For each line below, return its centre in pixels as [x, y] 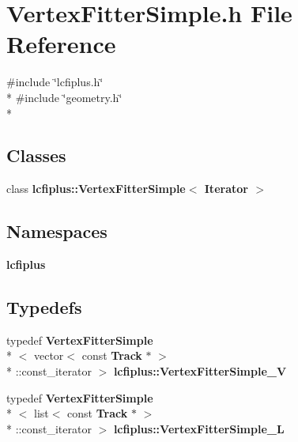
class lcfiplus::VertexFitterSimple [96, 189]
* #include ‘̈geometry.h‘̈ [64, 97]
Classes [36, 155]
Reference [61, 44]
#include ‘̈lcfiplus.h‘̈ [55, 82]
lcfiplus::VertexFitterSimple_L [199, 428]
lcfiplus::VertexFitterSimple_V [200, 371]
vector [49, 355]
